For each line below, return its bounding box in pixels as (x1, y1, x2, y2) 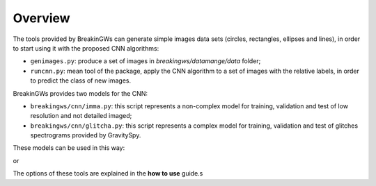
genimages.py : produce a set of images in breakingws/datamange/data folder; (30, 57, 261, 65)
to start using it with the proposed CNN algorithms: (13, 44, 159, 52)
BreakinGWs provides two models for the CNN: (13, 89, 148, 97)
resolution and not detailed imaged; (30, 112, 132, 120)
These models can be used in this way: (13, 144, 125, 152)
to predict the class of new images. (30, 76, 132, 85)
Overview (13, 10, 70, 26)
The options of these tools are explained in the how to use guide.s (13, 169, 203, 178)
